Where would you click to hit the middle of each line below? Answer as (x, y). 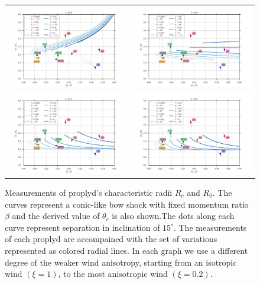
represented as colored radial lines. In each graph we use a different (126, 250)
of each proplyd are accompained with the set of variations (111, 239)
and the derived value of (56, 216)
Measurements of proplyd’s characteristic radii (89, 192)
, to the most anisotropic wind (113, 274)
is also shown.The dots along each (173, 216)
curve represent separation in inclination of (82, 227)
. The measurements (210, 227)
